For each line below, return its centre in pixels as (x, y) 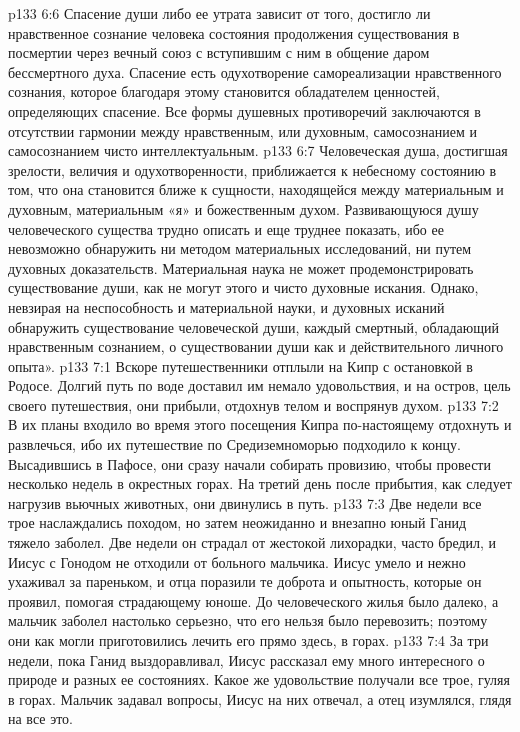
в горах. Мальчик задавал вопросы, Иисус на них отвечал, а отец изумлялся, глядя (260, 698)
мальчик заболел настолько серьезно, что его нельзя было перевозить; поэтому (248, 620)
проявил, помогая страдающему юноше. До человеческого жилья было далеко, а (253, 600)
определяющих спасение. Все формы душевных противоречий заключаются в (244, 110)
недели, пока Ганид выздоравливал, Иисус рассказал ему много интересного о (246, 659)
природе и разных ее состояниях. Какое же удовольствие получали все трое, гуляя (259, 679)
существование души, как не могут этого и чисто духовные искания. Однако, (243, 287)
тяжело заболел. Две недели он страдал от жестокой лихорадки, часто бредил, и (252, 542)
